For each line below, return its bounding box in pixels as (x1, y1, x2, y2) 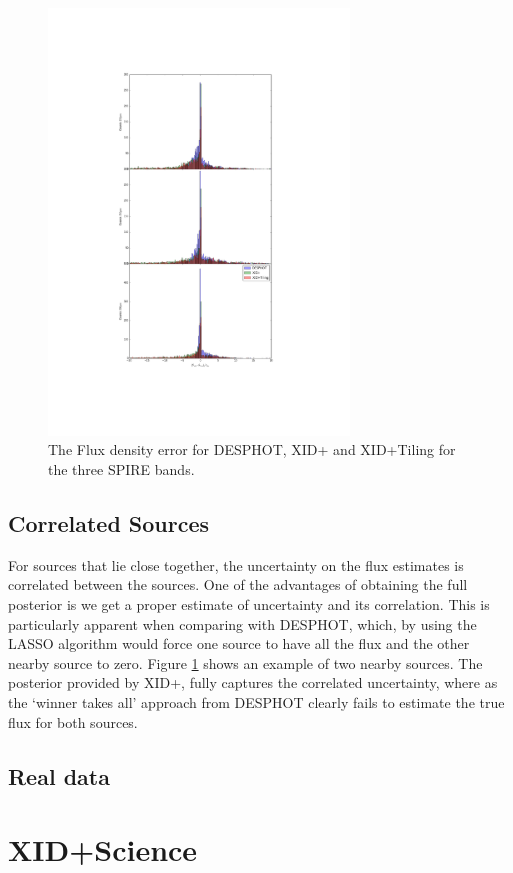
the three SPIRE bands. (48, 459, 195, 479)
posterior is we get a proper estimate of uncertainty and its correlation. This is (8, 593, 490, 614)
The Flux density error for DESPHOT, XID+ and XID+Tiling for (48, 439, 456, 460)
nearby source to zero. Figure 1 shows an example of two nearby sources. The (8, 652, 483, 673)
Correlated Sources (8, 507, 210, 538)
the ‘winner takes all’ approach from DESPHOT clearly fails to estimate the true (8, 691, 505, 712)
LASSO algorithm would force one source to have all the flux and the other (8, 633, 470, 654)
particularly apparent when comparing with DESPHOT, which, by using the (8, 613, 477, 634)
